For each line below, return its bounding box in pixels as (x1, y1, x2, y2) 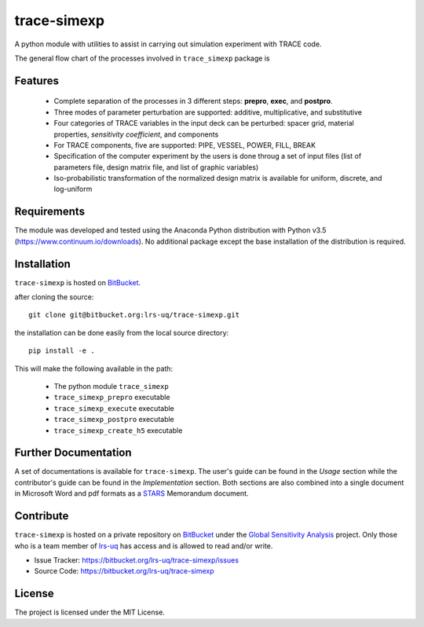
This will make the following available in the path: (14, 364, 173, 373)
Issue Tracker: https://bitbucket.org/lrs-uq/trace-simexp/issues (34, 555, 239, 565)
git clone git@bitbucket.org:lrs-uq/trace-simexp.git (28, 310, 239, 320)
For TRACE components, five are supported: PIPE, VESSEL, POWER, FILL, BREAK (53, 140, 316, 149)
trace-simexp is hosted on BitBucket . (14, 277, 141, 287)
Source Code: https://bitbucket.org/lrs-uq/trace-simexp (34, 566, 215, 576)
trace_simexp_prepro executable (53, 393, 170, 402)
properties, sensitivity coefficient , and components (53, 130, 219, 139)
